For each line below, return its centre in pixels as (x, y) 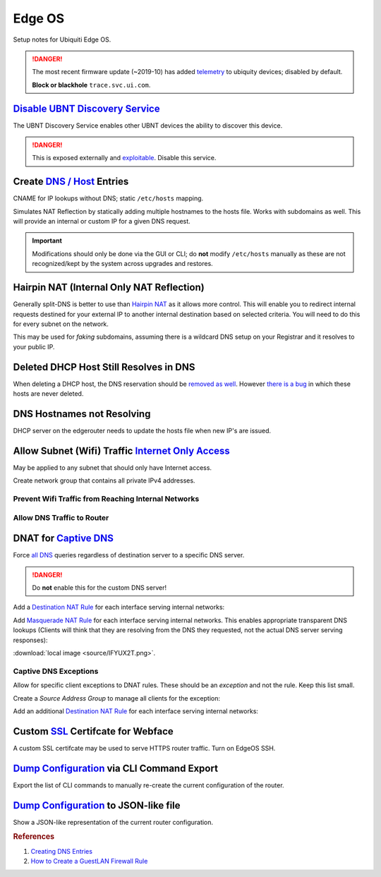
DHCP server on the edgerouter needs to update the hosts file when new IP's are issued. (142, 430)
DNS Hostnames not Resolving (82, 414)
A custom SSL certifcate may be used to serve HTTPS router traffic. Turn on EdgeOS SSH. (144, 748)
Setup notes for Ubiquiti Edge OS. (62, 40)
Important (47, 241)
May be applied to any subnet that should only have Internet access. (112, 467)
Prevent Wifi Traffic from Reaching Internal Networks (106, 499)
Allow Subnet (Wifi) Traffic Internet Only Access (122, 450)
